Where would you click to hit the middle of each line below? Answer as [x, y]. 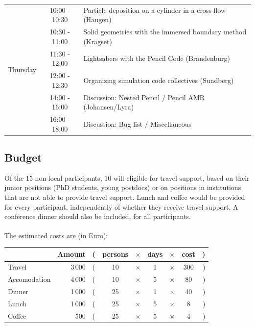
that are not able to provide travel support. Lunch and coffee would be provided [125, 197]
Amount [71, 254]
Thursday [22, 69]
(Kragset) [98, 41]
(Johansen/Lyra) [109, 107]
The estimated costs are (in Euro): [56, 235]
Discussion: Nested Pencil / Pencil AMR [144, 97]
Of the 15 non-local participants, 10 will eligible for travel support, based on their [127, 177]
